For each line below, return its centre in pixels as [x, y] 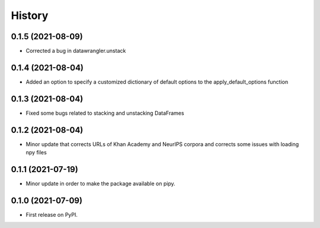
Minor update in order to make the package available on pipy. [101, 183]
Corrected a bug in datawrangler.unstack [76, 51]
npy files [36, 153]
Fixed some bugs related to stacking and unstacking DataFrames [105, 113]
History [30, 15]
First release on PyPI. [52, 214]
